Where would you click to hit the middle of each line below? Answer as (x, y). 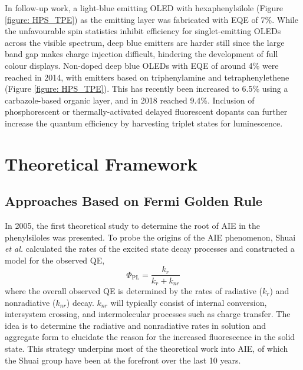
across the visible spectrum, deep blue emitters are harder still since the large (145, 42)
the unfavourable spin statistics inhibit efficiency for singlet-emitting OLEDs (143, 31)
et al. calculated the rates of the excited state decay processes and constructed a (150, 249)
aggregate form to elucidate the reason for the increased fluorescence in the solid (150, 337)
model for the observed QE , (55, 260)
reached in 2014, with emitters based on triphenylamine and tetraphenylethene (147, 77)
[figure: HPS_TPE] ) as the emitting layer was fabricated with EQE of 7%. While (151, 19)
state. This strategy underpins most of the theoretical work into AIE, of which (146, 348)
